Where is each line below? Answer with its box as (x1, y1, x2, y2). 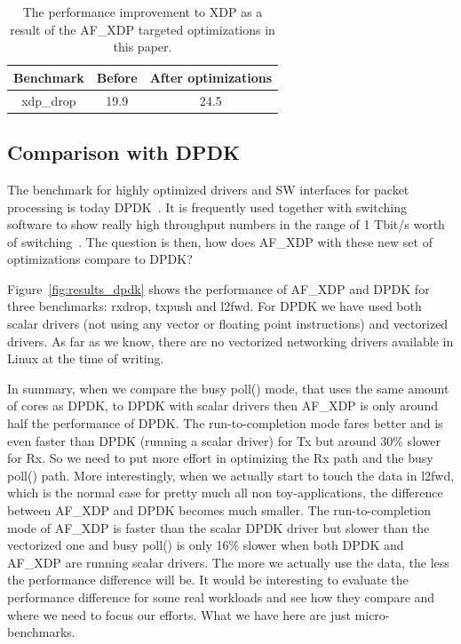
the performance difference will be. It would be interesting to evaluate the (7, 570, 409, 589)
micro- (354, 605, 390, 624)
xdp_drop (21, 91, 76, 109)
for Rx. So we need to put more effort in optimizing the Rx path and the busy (7, 449, 433, 467)
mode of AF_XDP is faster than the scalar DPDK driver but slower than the (7, 518, 430, 537)
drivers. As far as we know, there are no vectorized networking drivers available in (7, 331, 454, 350)
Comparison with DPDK (7, 139, 240, 166)
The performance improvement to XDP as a (22, 3, 263, 20)
